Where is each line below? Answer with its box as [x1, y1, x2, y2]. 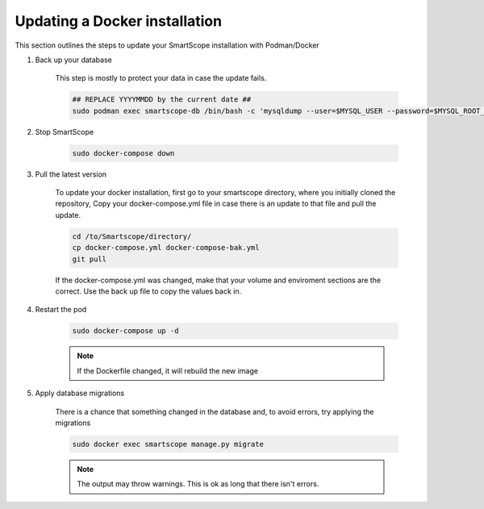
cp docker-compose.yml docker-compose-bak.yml [72, 243, 260, 252]
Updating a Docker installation [15, 12, 222, 30]
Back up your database [35, 55, 112, 65]
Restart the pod [35, 305, 87, 315]
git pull [72, 254, 107, 264]
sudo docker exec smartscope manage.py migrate [72, 440, 264, 449]
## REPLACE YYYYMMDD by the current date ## [72, 95, 252, 104]
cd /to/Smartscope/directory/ [72, 232, 192, 241]
